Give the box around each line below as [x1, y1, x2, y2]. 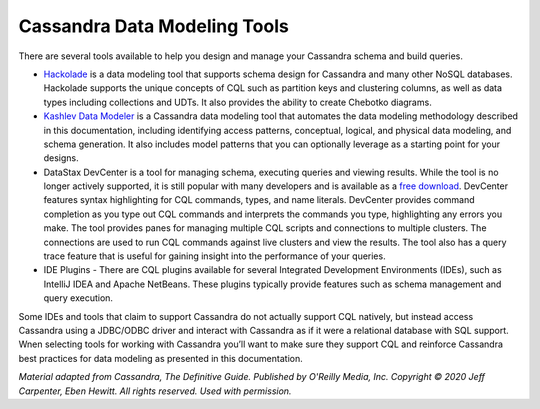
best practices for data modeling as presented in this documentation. [18, 352, 304, 364]
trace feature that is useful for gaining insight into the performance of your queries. [43, 250, 386, 262]
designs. [43, 152, 79, 164]
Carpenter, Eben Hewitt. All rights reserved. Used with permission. [18, 385, 292, 397]
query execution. [43, 292, 114, 304]
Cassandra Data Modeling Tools [18, 15, 289, 37]
